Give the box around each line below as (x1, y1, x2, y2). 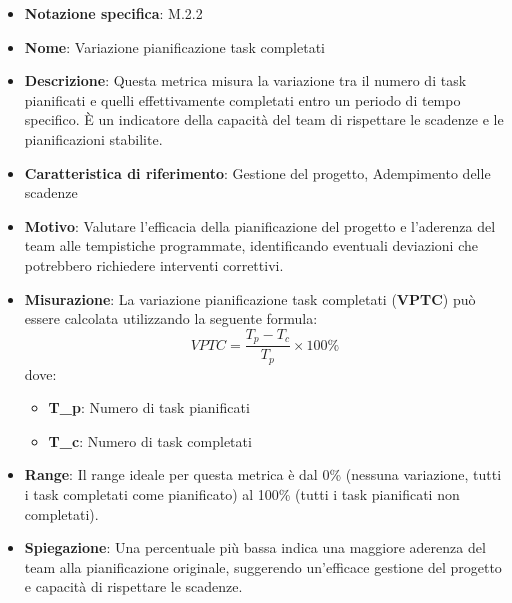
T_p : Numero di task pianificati (48, 397, 250, 418)
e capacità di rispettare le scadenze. (24, 576, 243, 597)
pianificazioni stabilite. (24, 128, 163, 149)
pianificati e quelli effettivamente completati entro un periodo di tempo (24, 89, 461, 110)
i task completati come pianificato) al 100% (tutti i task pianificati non (24, 484, 460, 505)
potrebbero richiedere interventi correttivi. (24, 254, 284, 275)
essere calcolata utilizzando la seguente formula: (24, 308, 318, 329)
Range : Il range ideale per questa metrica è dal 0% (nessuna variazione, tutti (24, 464, 502, 485)
